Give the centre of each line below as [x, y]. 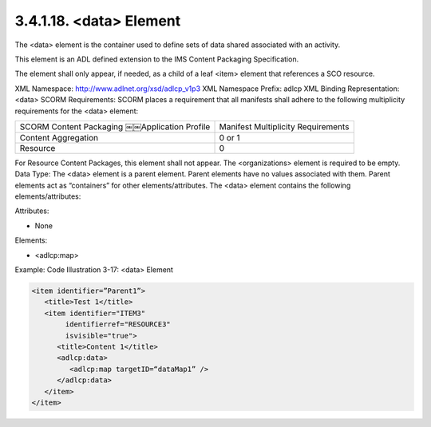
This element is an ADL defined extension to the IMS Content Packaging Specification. [157, 59]
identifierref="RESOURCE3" [118, 324]
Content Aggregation [59, 137]
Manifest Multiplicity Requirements [284, 126]
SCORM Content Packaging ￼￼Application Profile [115, 126]
